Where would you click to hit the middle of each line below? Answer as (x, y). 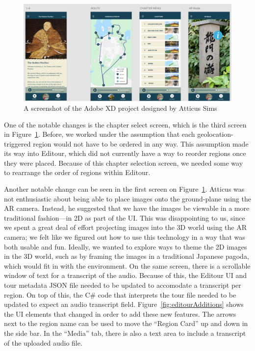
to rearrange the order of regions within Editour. (77, 172)
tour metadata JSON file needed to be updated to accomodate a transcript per (123, 285)
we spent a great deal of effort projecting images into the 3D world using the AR (126, 227)
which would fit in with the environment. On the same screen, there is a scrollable (127, 265)
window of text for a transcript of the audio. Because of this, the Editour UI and (126, 275)
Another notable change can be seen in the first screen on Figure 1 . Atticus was (124, 189)
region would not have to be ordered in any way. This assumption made (141, 143)
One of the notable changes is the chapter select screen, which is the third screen (125, 124)
